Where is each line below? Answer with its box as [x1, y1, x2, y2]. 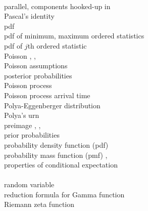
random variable [4, 179, 55, 190]
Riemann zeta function [4, 199, 75, 209]
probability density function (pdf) [4, 139, 109, 150]
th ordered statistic [27, 40, 87, 51]
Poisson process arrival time [4, 90, 90, 100]
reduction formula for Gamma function [4, 189, 125, 199]
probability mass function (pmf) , [4, 149, 108, 160]
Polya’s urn [4, 110, 39, 120]
